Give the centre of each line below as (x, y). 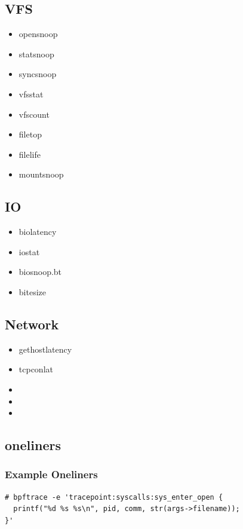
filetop (30, 134)
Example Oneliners (51, 474)
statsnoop (36, 53)
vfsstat (31, 94)
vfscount (34, 114)
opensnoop (38, 34)
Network (32, 324)
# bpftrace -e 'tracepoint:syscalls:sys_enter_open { (114, 497)
